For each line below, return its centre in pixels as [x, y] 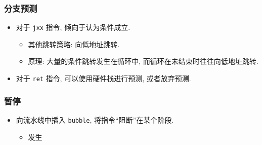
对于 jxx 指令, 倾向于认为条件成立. [73, 27]
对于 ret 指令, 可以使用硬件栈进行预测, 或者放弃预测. [103, 78]
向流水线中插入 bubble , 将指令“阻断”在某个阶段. [95, 119]
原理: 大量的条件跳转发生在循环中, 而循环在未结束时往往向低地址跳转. [143, 61]
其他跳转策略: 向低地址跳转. [74, 44]
